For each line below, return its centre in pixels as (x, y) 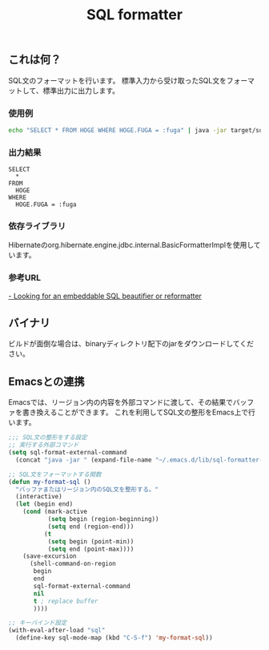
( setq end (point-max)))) (91, 549)
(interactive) (39, 497)
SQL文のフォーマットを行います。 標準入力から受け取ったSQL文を (117, 80)
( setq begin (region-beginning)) (103, 519)
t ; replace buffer (66, 601)
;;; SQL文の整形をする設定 (48, 438)
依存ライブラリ (37, 226)
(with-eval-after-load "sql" (57, 631)
